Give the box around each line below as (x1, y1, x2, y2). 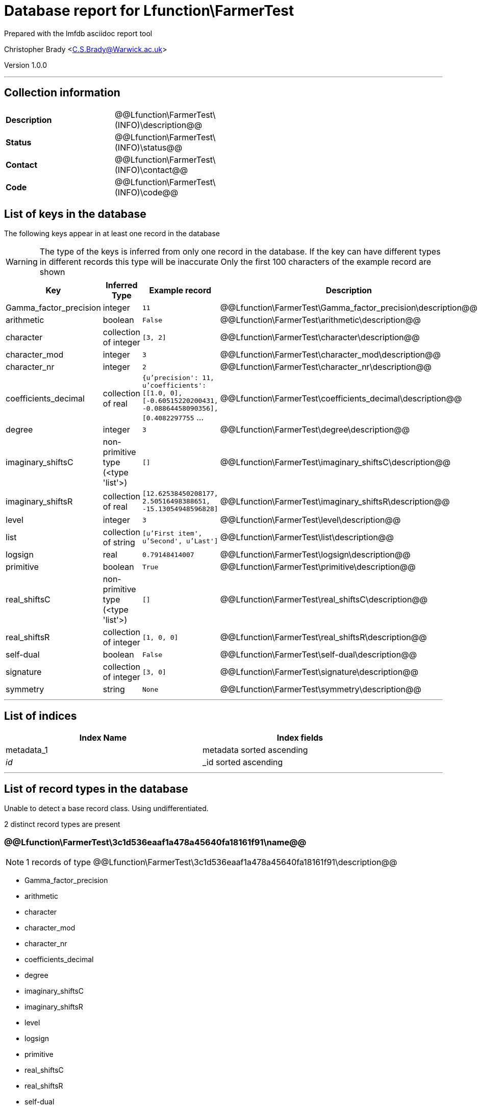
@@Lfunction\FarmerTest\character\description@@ (220, 332, 420, 343)
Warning (6, 257, 38, 267)
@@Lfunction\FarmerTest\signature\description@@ (220, 667, 419, 677)
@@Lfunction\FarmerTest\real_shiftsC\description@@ (220, 594, 428, 605)
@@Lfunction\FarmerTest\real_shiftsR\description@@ (220, 632, 427, 643)
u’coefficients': (142, 382, 207, 390)
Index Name (79, 733, 127, 743)
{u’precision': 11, (142, 374, 214, 382)
